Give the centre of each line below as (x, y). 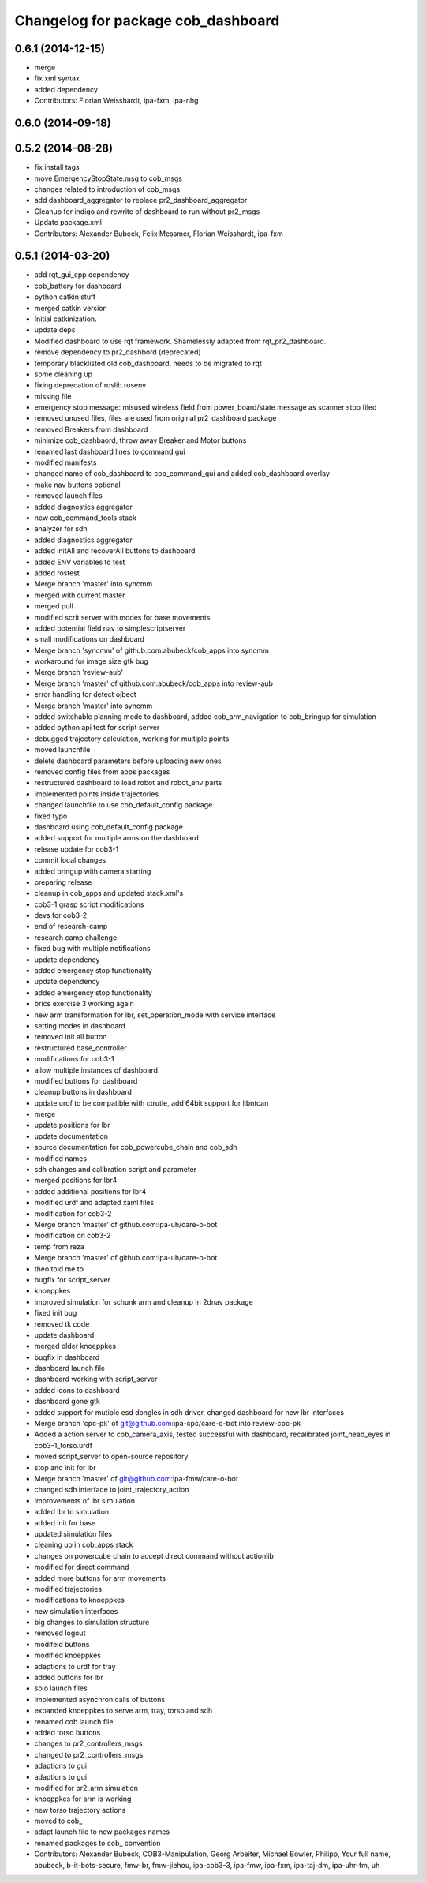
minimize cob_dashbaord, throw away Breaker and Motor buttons (140, 440)
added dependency (66, 89)
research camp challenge (76, 937)
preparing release (63, 882)
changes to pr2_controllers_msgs (88, 1743)
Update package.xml (68, 223)
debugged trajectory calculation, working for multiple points (132, 739)
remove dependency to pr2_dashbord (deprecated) (118, 352)
